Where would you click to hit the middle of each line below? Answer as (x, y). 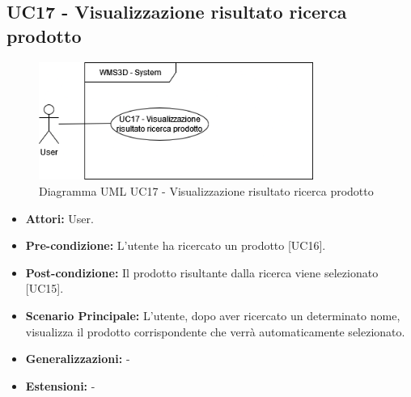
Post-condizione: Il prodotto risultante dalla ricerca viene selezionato (202, 272)
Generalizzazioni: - (78, 359)
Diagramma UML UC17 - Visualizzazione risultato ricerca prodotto (206, 191)
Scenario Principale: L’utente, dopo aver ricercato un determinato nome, (213, 315)
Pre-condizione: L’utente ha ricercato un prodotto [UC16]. (176, 245)
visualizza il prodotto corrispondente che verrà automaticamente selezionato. (215, 331)
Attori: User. (59, 218)
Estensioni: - (60, 385)
